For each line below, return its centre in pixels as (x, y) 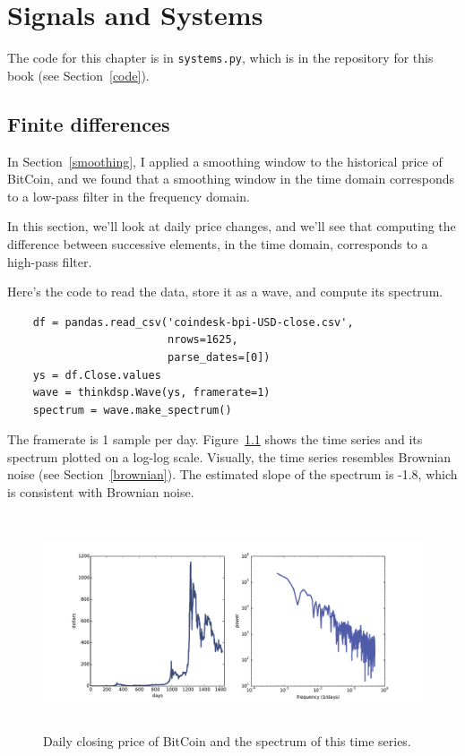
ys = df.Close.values (97, 375)
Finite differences (89, 123)
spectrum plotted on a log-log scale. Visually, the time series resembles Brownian (229, 456)
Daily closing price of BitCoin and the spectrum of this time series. (227, 741)
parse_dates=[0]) (219, 357)
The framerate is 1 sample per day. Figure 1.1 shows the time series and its (215, 439)
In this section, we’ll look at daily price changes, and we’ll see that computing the (232, 226)
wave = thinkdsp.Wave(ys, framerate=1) (151, 393)
